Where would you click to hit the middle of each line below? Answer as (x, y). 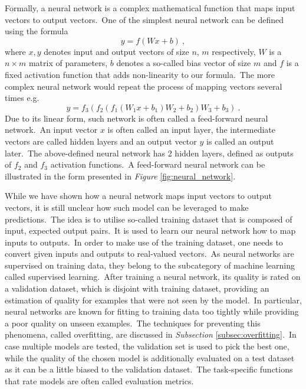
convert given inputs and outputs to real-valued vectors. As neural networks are (149, 254)
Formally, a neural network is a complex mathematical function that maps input (150, 8)
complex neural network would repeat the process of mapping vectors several (144, 86)
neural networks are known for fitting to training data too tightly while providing (152, 311)
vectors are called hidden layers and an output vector (101, 141)
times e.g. (22, 98)
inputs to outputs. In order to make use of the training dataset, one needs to (144, 242)
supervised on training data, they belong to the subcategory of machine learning (150, 265)
